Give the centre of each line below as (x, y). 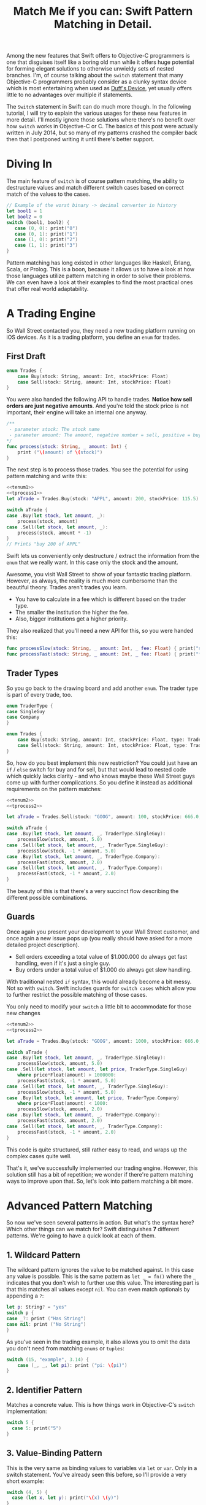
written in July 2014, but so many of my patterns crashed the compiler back (102, 133)
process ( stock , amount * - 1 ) (55, 533)
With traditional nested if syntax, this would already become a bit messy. (99, 981)
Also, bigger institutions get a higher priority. (71, 619)
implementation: (27, 1411)
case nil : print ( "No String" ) (46, 1324)
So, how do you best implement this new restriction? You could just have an (102, 763)
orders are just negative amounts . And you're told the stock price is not (97, 406)
